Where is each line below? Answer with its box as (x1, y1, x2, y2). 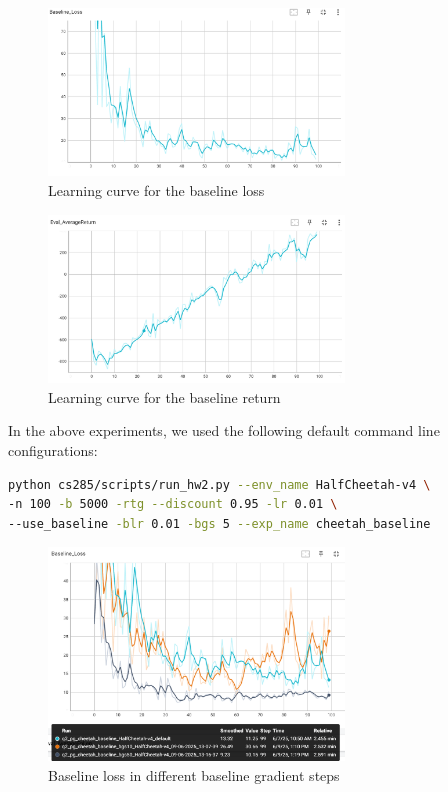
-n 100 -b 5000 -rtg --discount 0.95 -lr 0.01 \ (8, 497, 338, 512)
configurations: (8, 440, 98, 461)
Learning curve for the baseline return (48, 386, 281, 407)
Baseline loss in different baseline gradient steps (48, 764, 340, 785)
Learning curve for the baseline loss (48, 179, 265, 200)
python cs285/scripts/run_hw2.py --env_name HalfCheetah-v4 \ (8, 477, 431, 492)
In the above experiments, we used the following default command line (8, 420, 440, 441)
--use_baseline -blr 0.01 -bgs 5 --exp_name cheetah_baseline (8, 516, 431, 531)
